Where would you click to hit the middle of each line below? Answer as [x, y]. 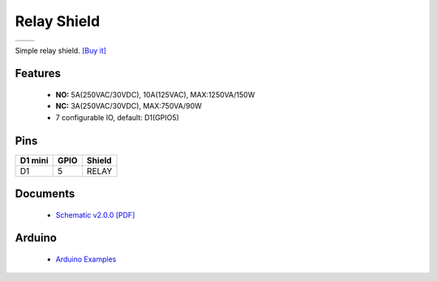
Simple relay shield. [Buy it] [61, 50]
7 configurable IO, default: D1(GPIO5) [118, 117]
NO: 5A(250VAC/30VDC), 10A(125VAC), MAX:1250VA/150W [155, 94]
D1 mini [34, 160]
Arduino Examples [86, 259]
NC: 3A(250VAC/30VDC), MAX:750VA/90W [129, 106]
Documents [45, 194]
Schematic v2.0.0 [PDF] [95, 214]
